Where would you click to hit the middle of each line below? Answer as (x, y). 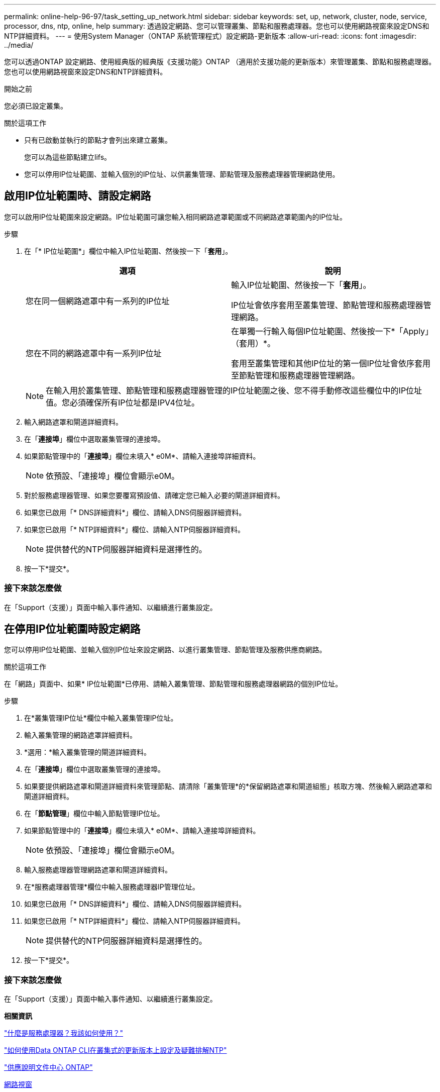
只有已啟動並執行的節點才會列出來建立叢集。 (98, 140)
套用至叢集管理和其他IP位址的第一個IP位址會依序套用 (331, 363)
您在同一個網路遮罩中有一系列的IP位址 (98, 301)
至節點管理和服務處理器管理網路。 (296, 375)
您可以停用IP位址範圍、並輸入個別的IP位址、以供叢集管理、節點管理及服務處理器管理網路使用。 (182, 174)
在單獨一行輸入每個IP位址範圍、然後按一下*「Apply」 (332, 331)
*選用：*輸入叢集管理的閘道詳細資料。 (88, 752)
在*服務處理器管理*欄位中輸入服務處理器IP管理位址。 (112, 887)
